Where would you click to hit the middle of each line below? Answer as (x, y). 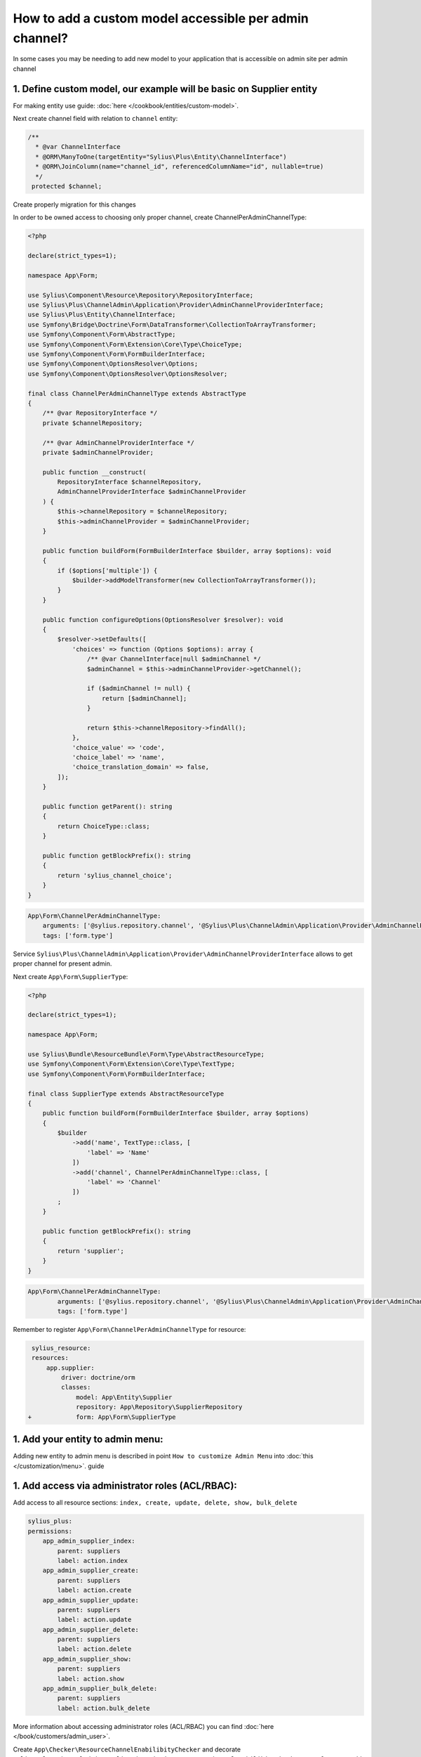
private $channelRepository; (93, 423)
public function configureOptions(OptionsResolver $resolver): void (163, 620)
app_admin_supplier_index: (89, 1541)
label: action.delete (94, 1649)
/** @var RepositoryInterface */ (100, 413)
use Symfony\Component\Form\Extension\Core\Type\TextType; (131, 1064)
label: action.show (91, 1679)
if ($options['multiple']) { (107, 570)
